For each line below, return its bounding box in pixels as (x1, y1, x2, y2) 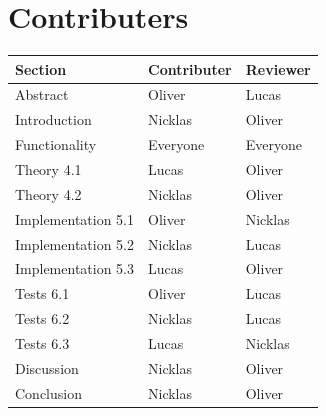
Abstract (15, 84, 69, 105)
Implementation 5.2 (15, 233, 134, 254)
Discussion (15, 357, 79, 378)
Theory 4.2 (15, 183, 82, 204)
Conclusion (15, 382, 82, 403)
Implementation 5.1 (15, 208, 134, 229)
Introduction (15, 109, 92, 130)
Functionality (15, 134, 97, 155)
